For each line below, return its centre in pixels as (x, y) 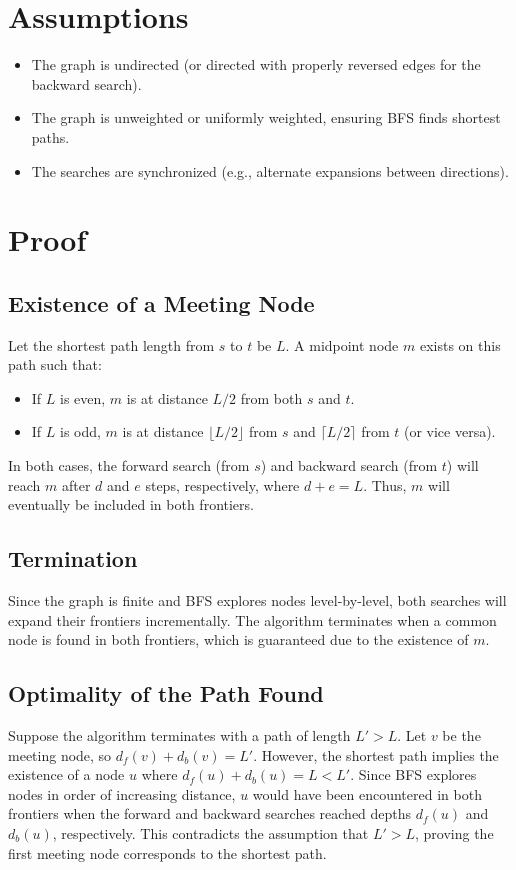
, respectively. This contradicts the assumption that (210, 832)
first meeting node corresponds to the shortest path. (167, 852)
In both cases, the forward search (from (129, 465)
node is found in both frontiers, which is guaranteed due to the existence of (238, 639)
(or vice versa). (449, 431)
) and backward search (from (349, 465)
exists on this (460, 344)
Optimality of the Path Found (166, 693)
